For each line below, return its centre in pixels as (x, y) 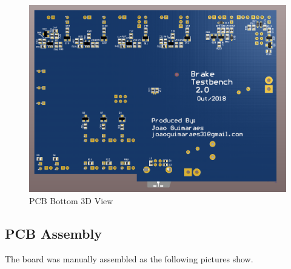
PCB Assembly (53, 233)
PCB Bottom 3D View (71, 200)
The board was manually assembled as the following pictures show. (129, 258)
